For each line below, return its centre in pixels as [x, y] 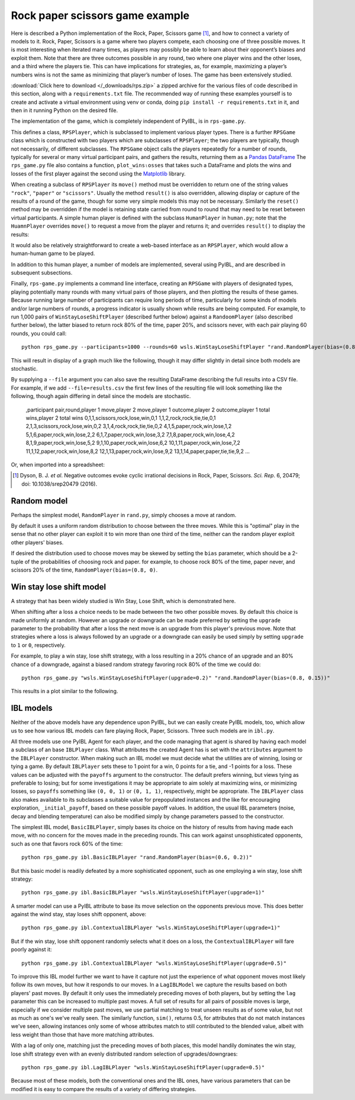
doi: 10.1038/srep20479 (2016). [59, 484]
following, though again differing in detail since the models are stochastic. [101, 396]
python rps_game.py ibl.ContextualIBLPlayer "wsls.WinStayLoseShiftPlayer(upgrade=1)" [151, 928]
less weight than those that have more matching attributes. [83, 1034]
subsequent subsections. [42, 273]
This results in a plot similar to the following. [64, 691]
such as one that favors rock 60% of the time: [67, 844]
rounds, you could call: [39, 333]
